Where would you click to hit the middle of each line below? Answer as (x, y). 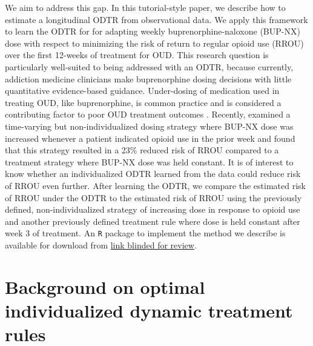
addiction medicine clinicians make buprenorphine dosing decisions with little (148, 78)
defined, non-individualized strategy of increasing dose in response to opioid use (153, 209)
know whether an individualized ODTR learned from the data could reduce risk (153, 174)
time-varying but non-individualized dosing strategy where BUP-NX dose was (149, 126)
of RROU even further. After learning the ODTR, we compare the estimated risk (155, 185)
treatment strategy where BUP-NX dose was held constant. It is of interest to (149, 161)
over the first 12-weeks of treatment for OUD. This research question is (137, 55)
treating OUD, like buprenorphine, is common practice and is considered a (143, 102)
